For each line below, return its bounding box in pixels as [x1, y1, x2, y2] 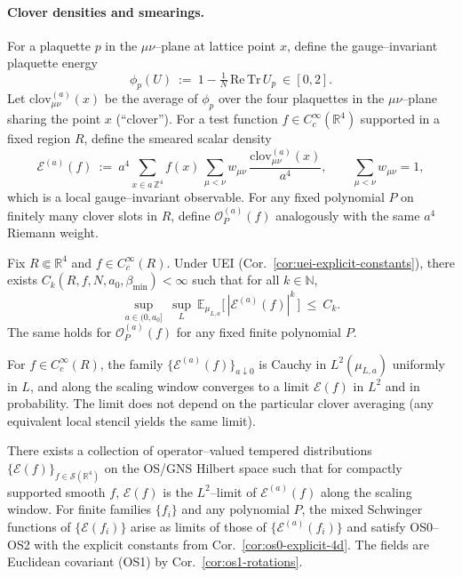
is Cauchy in [259, 354, 327, 373]
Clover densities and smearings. [7, 2, 205, 20]
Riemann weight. [7, 223, 99, 242]
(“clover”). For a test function [115, 109, 278, 128]
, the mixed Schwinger [301, 500, 423, 518]
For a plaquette [7, 36, 91, 54]
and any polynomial [181, 500, 290, 518]
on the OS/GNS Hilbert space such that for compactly [104, 458, 402, 477]
